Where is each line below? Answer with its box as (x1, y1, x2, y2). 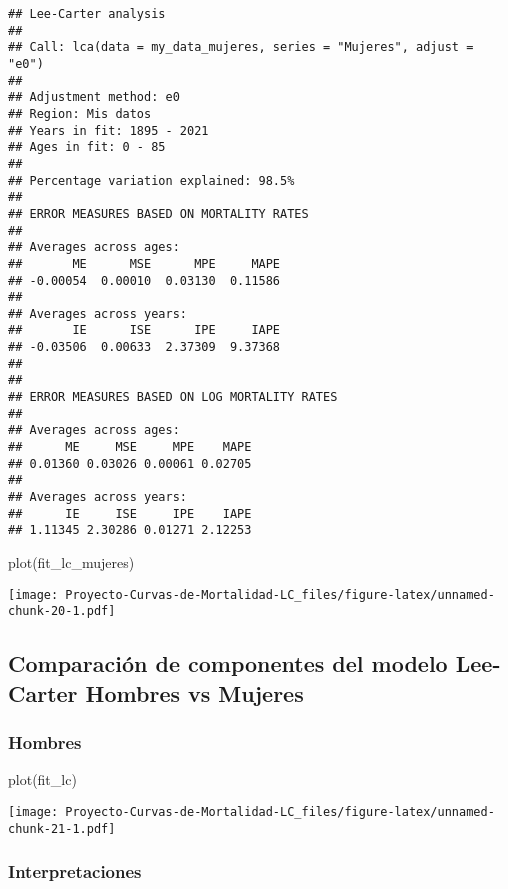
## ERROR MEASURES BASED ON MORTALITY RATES (8, 206, 309, 221)
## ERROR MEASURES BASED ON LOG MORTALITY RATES (8, 390, 338, 405)
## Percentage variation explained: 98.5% (8, 173, 295, 188)
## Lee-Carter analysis (8, 7, 166, 21)
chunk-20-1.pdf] (8, 604, 116, 619)
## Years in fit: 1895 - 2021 (8, 123, 209, 138)
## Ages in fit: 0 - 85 (8, 140, 166, 155)
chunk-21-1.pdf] (8, 821, 116, 836)
